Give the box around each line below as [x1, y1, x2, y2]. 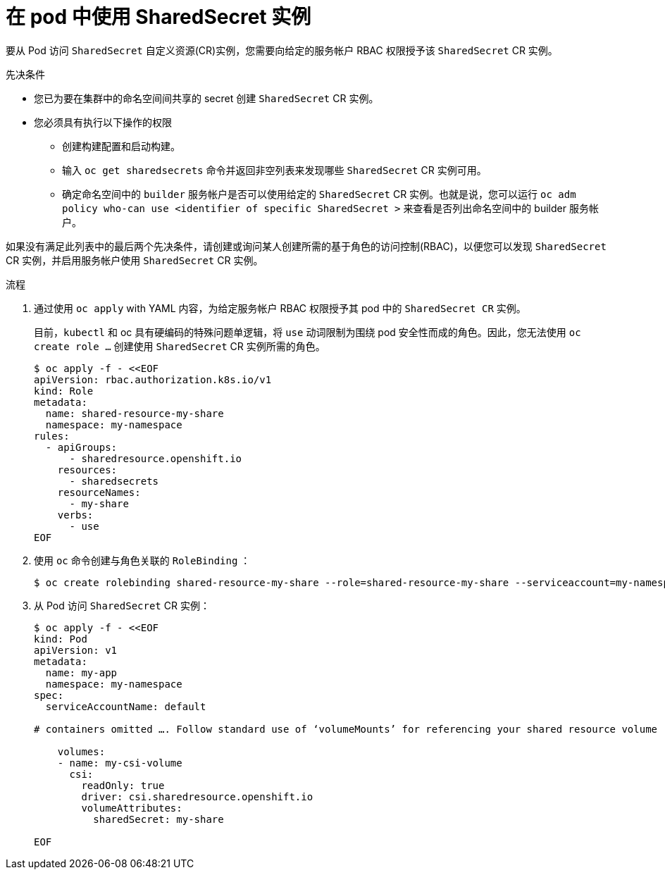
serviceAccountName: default [45, 700, 206, 712]
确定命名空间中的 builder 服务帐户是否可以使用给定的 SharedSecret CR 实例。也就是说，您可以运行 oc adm [62, 187, 576, 200]
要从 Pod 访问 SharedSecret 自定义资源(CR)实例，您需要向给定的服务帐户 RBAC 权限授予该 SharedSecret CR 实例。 [6, 44, 558, 56]
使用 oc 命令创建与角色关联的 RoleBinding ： [34, 554, 251, 566]
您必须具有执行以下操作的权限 [34, 116, 172, 128]
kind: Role [34, 385, 94, 397]
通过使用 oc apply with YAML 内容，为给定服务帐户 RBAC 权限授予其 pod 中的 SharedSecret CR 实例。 [34, 302, 526, 314]
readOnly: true [81, 779, 165, 791]
